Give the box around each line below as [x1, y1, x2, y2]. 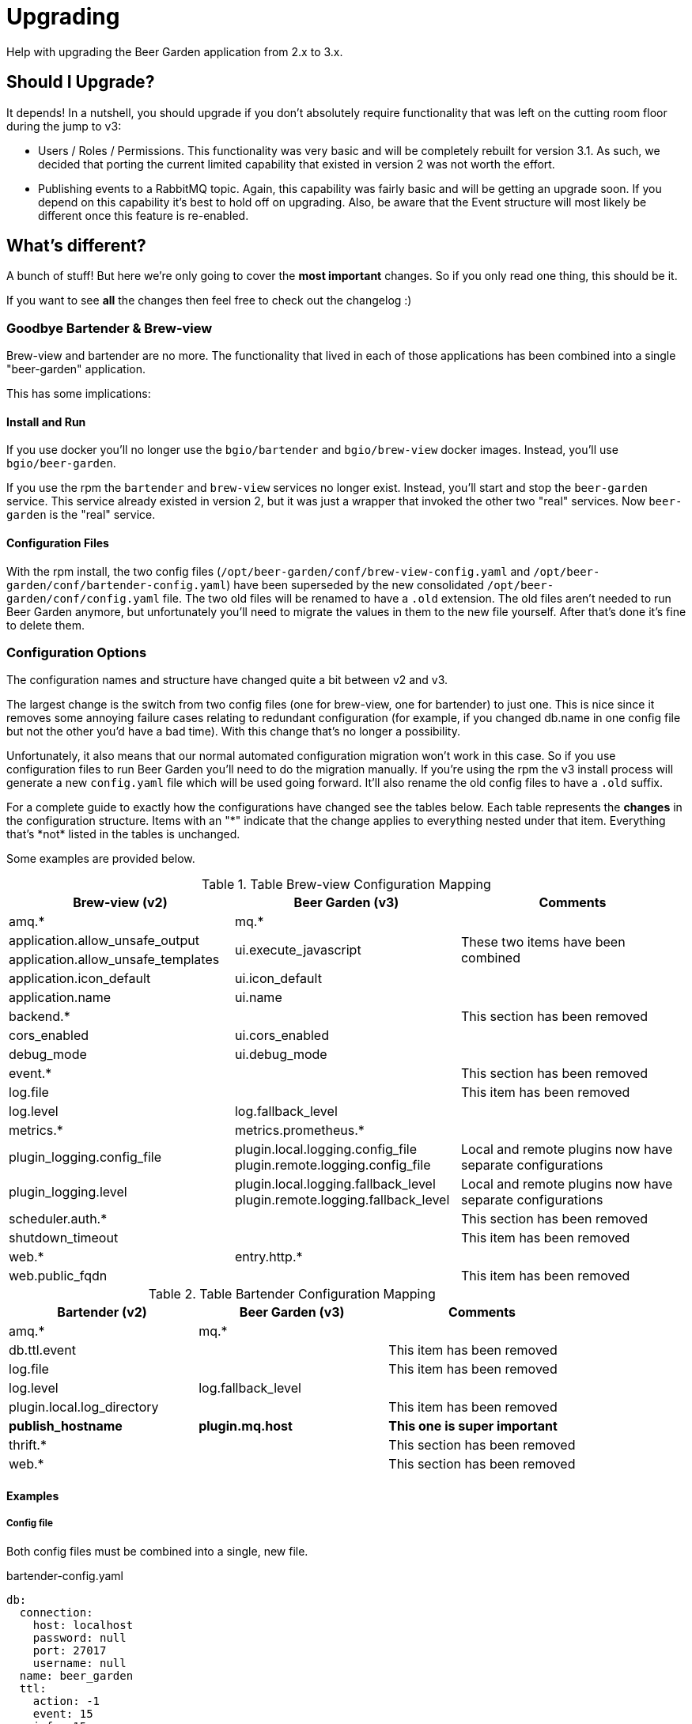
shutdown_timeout [9, 1230, 119, 1246]
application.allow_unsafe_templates [9, 951, 220, 968]
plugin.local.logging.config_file [234, 1141, 418, 1158]
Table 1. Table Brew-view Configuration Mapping [202, 876, 491, 893]
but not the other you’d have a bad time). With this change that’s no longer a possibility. [6, 724, 460, 739]
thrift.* [9, 1437, 47, 1454]
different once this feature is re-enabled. [38, 208, 249, 222]
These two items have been [460, 934, 626, 951]
